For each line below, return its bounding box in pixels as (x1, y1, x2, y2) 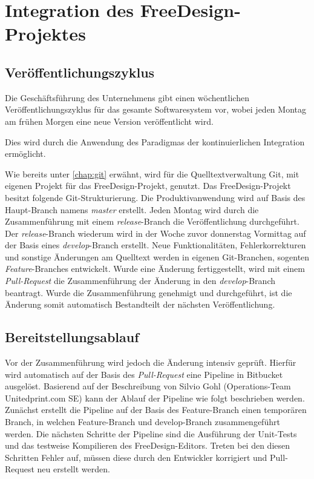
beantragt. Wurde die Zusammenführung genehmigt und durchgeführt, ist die (5, 286, 292, 299)
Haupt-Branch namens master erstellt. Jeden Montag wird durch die (5, 203, 259, 216)
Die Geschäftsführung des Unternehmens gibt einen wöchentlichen (5, 91, 249, 104)
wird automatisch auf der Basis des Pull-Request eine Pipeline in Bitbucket (5, 368, 283, 380)
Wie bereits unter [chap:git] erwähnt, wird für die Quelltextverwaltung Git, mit (5, 167, 299, 180)
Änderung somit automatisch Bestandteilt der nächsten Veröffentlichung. (5, 298, 275, 311)
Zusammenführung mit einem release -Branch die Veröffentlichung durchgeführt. (5, 215, 299, 228)
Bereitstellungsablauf (5, 328, 139, 346)
